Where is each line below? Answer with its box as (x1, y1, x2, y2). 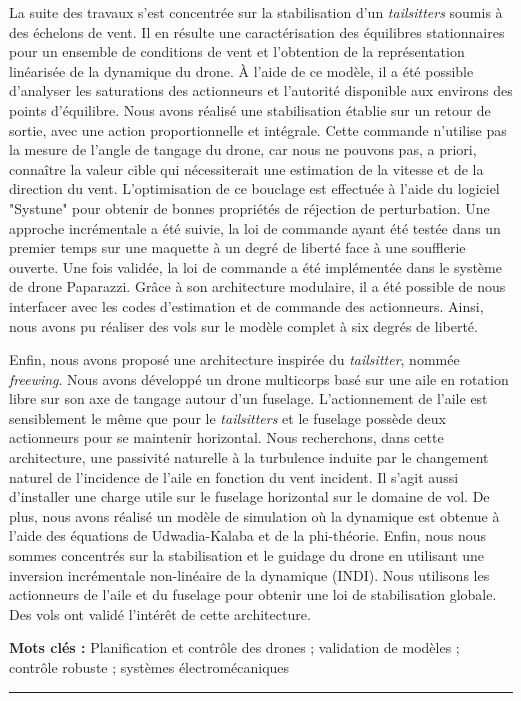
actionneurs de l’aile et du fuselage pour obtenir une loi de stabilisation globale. (9, 584, 497, 605)
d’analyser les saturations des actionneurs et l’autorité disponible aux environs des (9, 80, 513, 101)
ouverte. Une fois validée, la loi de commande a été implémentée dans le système (9, 256, 502, 277)
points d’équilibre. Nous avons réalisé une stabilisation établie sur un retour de (9, 99, 491, 120)
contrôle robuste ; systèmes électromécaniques (9, 657, 290, 677)
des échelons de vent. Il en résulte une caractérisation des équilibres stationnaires (9, 21, 505, 42)
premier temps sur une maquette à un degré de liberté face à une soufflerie (9, 237, 466, 258)
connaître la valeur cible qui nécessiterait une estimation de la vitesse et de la (9, 158, 484, 179)
